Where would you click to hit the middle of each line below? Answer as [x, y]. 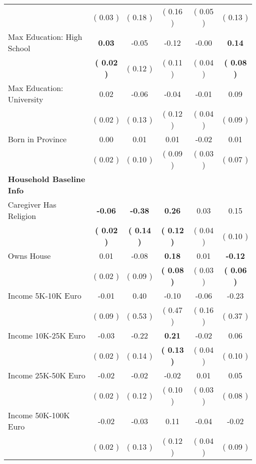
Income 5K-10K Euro [45, 295]
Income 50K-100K [39, 415]
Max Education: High [45, 37]
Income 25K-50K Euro [47, 375]
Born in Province [37, 139]
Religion [22, 216]
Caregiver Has [32, 204]
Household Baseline [47, 179]
